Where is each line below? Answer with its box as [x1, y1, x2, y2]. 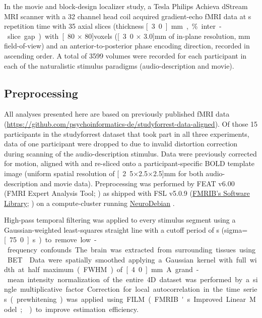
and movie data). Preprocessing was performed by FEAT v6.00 [40, 178, 235, 188]
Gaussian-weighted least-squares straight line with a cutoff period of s [4, 224, 219, 235]
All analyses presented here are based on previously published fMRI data [4, 109, 230, 119]
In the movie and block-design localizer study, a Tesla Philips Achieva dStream [4, 1, 248, 11]
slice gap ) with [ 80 [7, 30, 75, 41]
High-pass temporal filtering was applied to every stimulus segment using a [4, 215, 236, 225]
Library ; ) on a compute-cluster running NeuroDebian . [4, 197, 175, 208]
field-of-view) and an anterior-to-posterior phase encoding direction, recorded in [4, 40, 250, 51]
